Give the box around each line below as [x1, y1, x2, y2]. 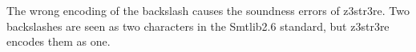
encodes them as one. [6, 33, 111, 50]
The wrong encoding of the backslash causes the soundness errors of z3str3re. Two [6, 2, 410, 18]
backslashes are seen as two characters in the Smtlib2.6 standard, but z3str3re [6, 17, 390, 34]
